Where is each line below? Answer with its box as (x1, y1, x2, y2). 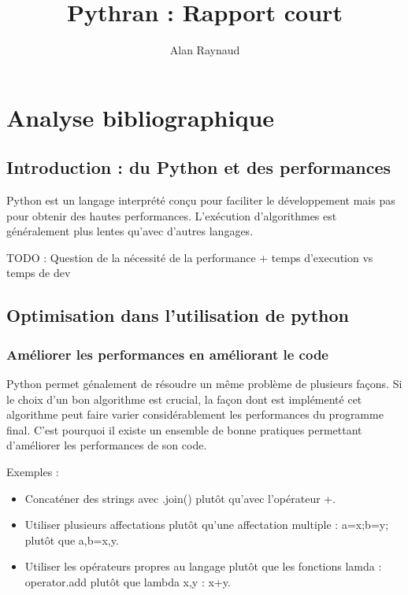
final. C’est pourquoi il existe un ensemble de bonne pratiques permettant (6, 421, 362, 438)
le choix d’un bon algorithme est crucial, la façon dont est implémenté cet (6, 390, 362, 407)
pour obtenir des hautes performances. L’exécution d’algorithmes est (6, 207, 337, 224)
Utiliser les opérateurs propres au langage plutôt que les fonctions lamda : (24, 558, 382, 575)
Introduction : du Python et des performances (6, 155, 391, 179)
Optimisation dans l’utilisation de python (6, 303, 350, 327)
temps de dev (6, 264, 71, 281)
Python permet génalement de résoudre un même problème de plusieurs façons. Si (6, 375, 402, 392)
